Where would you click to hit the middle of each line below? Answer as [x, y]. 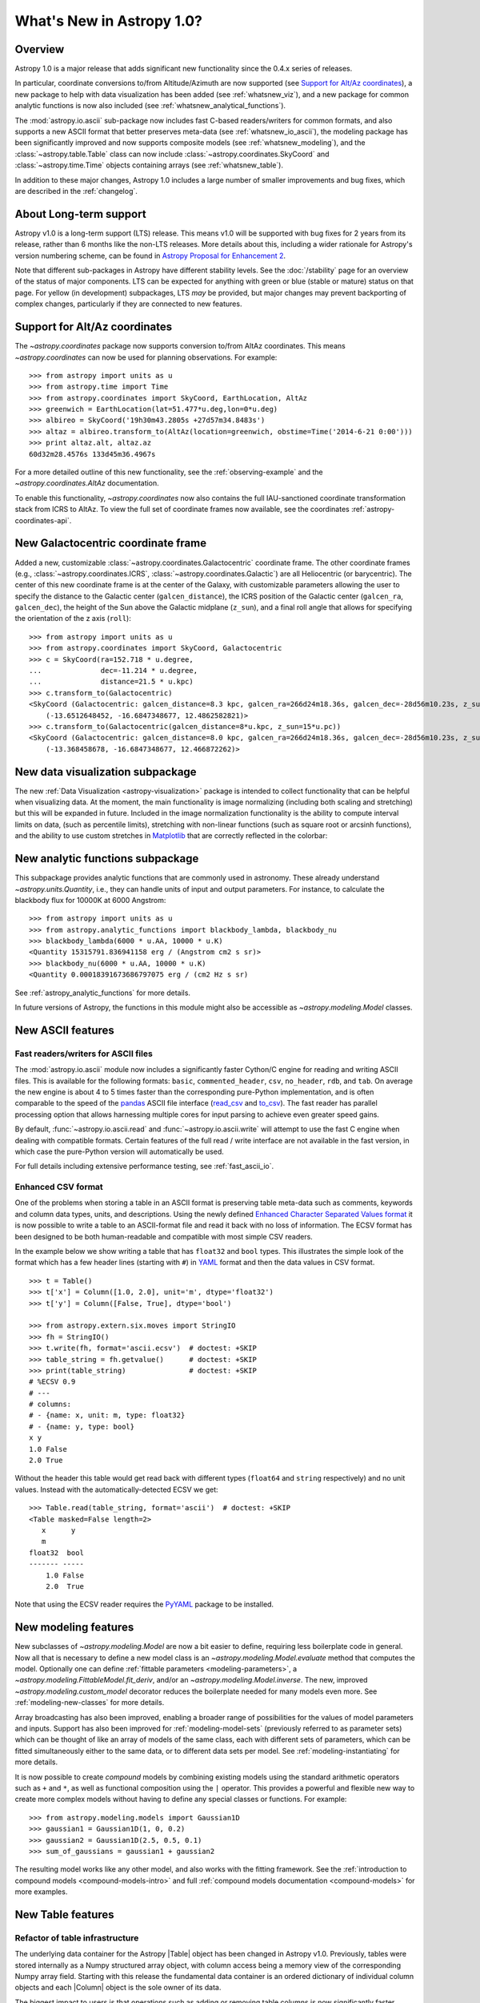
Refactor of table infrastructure [77, 1937]
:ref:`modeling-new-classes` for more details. [90, 1703]
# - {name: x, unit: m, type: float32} [107, 1415]
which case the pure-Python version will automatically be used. [119, 1151]
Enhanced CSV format [59, 1187]
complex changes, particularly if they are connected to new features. [128, 304]
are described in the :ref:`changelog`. [76, 191]
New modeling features [74, 1628]
